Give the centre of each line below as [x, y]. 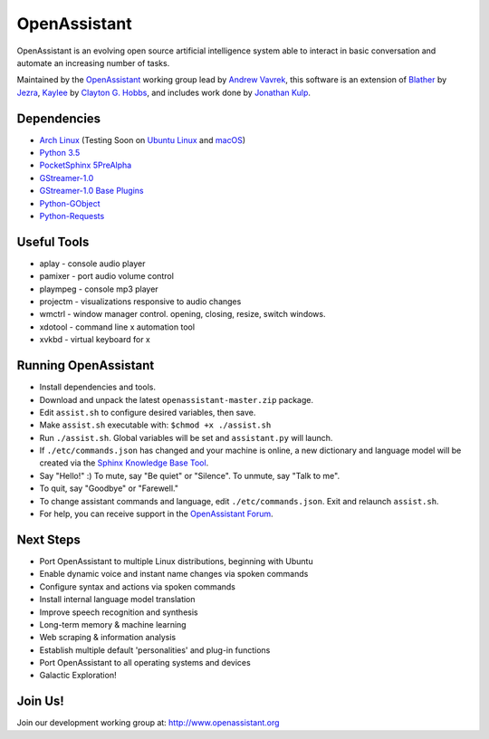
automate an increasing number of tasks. [93, 62]
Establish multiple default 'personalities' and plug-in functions [155, 650]
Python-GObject [70, 203]
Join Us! [41, 701]
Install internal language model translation [117, 600]
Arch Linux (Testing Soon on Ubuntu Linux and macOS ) [143, 139]
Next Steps [48, 539]
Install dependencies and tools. [97, 387]
